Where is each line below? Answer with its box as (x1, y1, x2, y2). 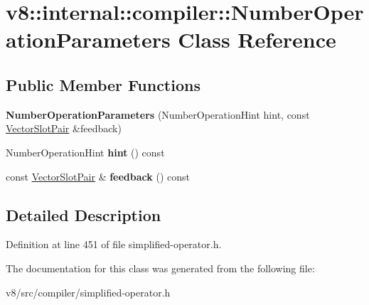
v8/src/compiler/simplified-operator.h (6, 284, 171, 299)
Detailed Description (6, 203, 161, 225)
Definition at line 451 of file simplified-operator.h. (6, 237, 222, 252)
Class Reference (178, 25, 336, 54)
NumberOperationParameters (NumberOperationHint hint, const (6, 107, 310, 122)
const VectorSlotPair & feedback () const (6, 168, 190, 183)
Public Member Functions (6, 73, 200, 95)
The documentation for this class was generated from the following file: (6, 260, 315, 275)
